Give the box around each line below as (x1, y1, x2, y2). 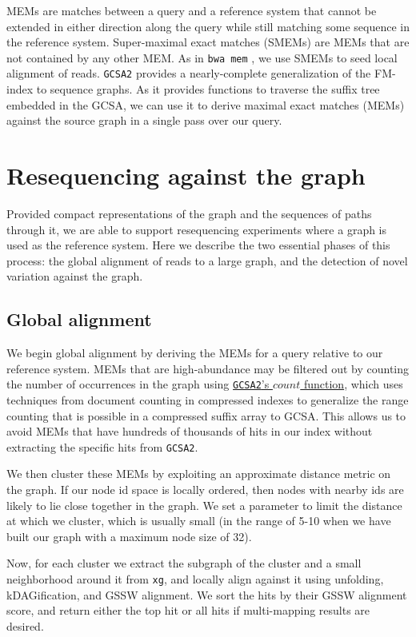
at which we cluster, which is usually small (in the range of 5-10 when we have (6, 512, 391, 529)
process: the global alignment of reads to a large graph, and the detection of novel (6, 252, 408, 269)
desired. (6, 617, 44, 634)
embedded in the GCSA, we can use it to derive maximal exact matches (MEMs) (6, 96, 405, 113)
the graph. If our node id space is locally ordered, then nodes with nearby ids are (6, 481, 404, 498)
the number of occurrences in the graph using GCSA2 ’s (6, 376, 270, 392)
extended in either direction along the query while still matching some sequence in (6, 18, 410, 34)
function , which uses (303, 376, 403, 392)
